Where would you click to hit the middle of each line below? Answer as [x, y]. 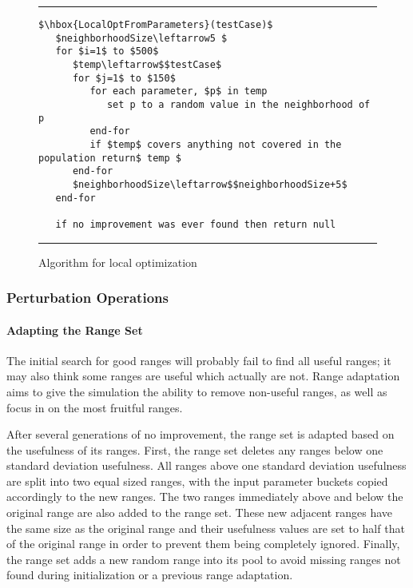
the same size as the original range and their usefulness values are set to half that [206, 528]
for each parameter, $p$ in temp [179, 91]
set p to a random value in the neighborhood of [238, 104]
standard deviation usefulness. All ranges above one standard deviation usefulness [206, 465]
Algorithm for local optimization [118, 262]
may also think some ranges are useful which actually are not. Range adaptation [203, 376]
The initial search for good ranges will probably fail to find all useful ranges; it [199, 360]
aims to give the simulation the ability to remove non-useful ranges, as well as [197, 391]
